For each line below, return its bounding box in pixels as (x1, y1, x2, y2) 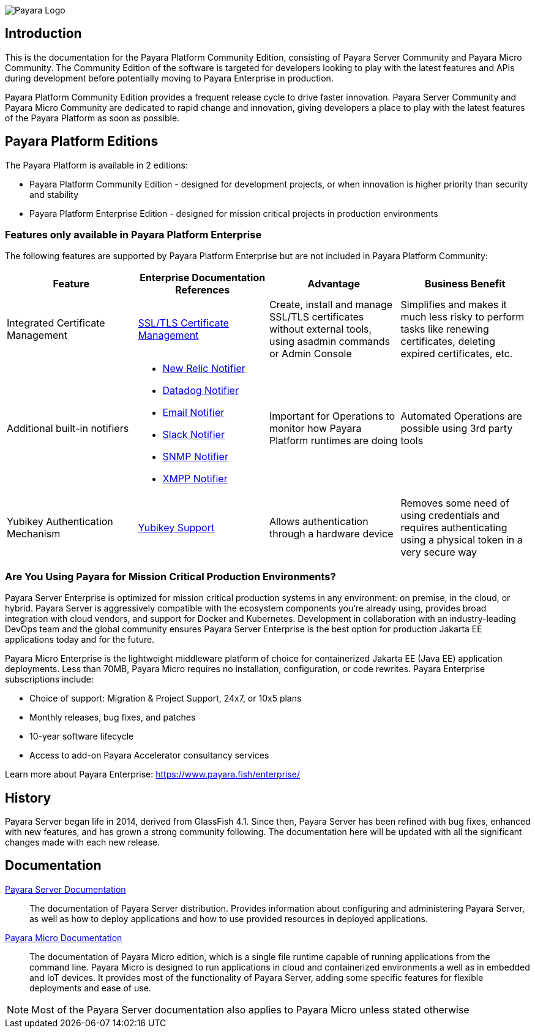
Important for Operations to (269, 410, 395, 423)
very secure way (400, 546, 477, 559)
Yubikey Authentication (7, 515, 113, 528)
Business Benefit (425, 278, 506, 290)
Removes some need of (400, 497, 509, 510)
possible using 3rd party (400, 422, 513, 435)
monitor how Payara (269, 422, 362, 435)
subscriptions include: (5, 674, 94, 685)
